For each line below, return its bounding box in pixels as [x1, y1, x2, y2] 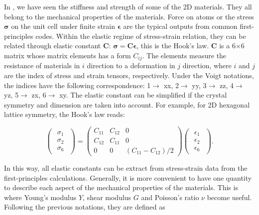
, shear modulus [83, 192, 131, 202]
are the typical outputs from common [123, 21, 238, 31]
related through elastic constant [4, 40, 101, 51]
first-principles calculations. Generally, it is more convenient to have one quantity [4, 172, 252, 183]
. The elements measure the [142, 50, 227, 60]
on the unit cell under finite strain [11, 21, 116, 31]
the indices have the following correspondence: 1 [4, 80, 151, 90]
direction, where [182, 60, 232, 71]
